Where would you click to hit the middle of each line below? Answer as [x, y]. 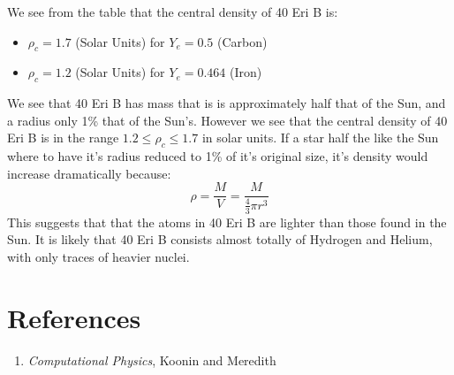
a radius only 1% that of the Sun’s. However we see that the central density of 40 [227, 120]
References [74, 317]
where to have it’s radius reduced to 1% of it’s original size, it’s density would [218, 156]
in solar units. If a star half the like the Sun [320, 138]
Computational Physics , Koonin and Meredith [152, 360]
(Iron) [246, 72]
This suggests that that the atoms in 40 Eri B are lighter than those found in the [227, 222]
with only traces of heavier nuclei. [98, 256]
